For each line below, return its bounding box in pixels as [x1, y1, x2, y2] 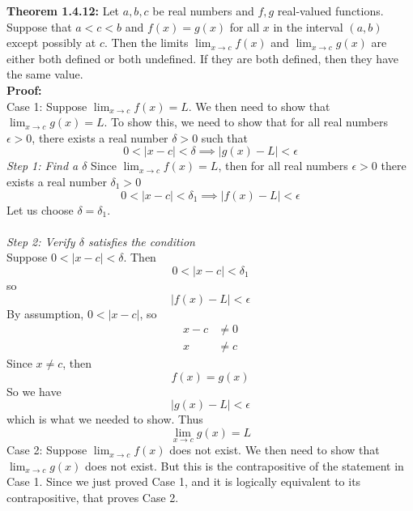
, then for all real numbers [218, 157, 348, 174]
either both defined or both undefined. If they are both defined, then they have [6, 49, 398, 66]
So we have [6, 382, 62, 399]
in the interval [273, 18, 343, 35]
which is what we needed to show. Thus [6, 411, 203, 428]
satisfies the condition [87, 232, 195, 249]
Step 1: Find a [6, 157, 79, 174]
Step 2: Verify [6, 232, 75, 249]
